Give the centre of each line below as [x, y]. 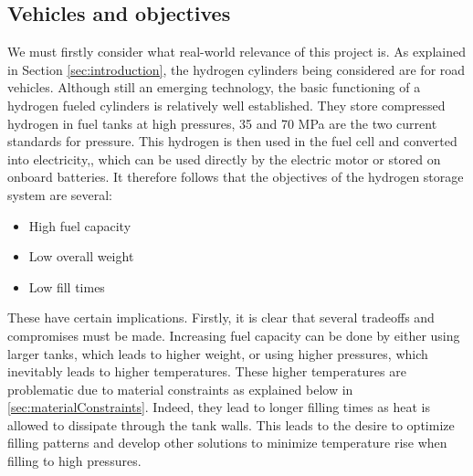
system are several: [60, 194]
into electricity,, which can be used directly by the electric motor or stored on [224, 159]
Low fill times [67, 286]
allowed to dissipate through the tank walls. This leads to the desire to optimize [231, 424]
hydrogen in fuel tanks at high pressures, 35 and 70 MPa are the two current [222, 123]
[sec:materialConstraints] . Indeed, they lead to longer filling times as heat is [219, 407]
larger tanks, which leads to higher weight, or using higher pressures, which [218, 353]
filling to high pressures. [74, 461]
